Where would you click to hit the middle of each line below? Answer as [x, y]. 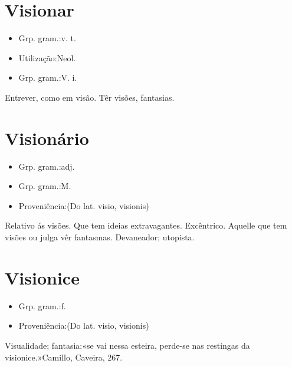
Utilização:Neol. [47, 57]
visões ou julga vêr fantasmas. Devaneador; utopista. [100, 237]
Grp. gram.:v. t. [47, 38]
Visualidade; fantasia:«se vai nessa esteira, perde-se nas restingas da [127, 345]
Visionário [47, 138]
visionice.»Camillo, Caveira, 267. [64, 357]
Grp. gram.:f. [42, 305]
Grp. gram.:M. [45, 186]
